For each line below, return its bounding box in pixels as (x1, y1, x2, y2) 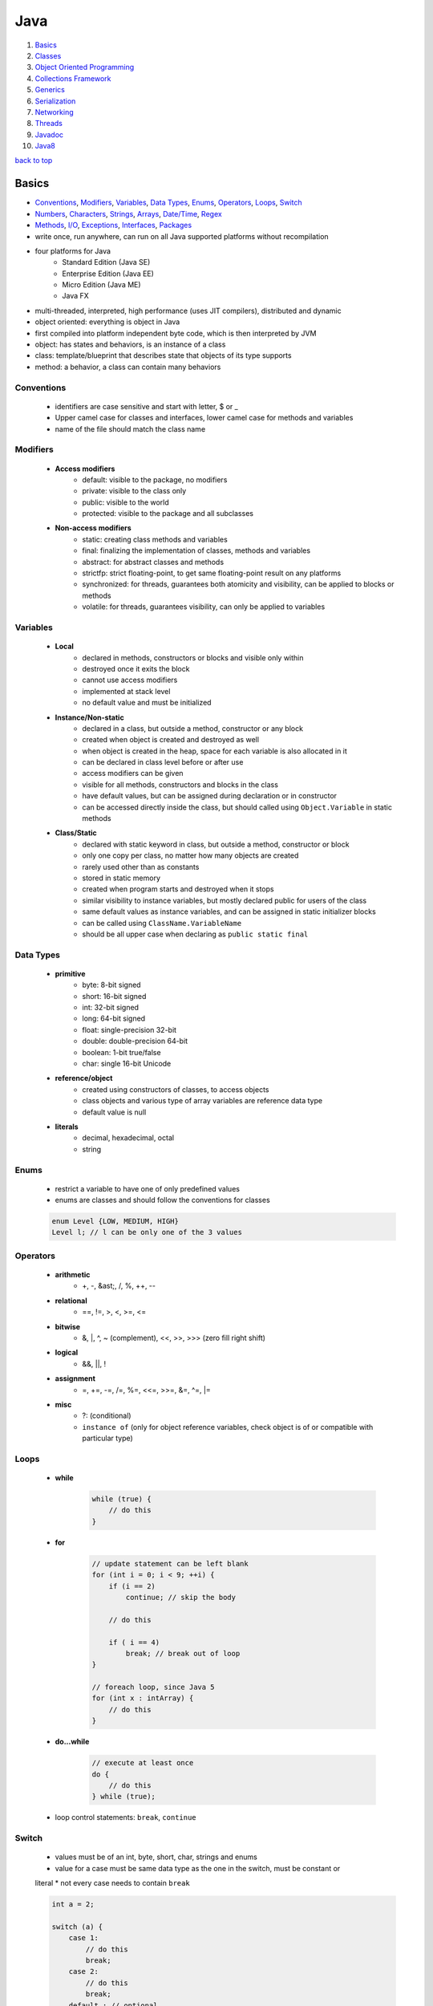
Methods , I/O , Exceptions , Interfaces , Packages (34, 221, 192, 230)
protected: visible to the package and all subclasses (82, 509, 254, 518)
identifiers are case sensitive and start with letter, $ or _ (55, 401, 238, 411)
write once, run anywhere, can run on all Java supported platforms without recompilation (34, 231, 329, 241)
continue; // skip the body (125, 1593, 237, 1602)
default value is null (82, 1107, 147, 1117)
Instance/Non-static (55, 713, 124, 722)
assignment (55, 1374, 96, 1383)
